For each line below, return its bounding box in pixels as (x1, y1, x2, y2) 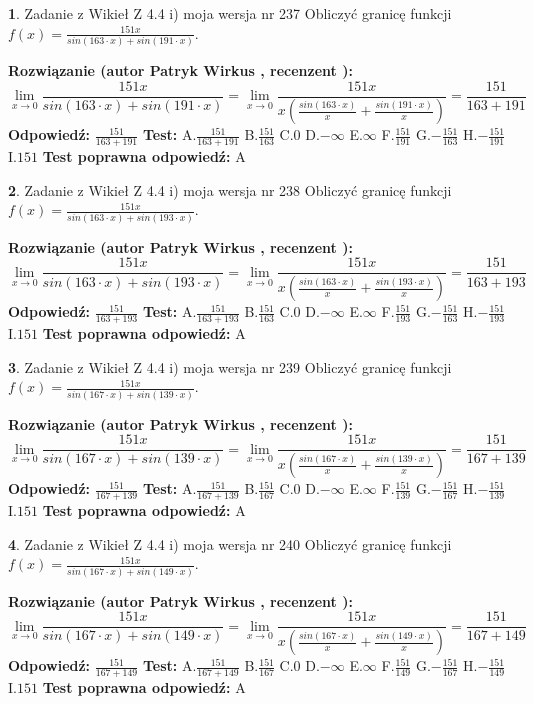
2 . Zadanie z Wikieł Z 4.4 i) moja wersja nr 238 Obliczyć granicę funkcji (8, 179, 452, 200)
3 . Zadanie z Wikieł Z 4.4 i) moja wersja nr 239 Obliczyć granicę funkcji (8, 356, 452, 377)
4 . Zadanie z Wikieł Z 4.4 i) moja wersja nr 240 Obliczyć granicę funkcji (8, 533, 452, 554)
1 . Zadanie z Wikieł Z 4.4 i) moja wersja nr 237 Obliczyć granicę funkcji (8, 3, 452, 23)
